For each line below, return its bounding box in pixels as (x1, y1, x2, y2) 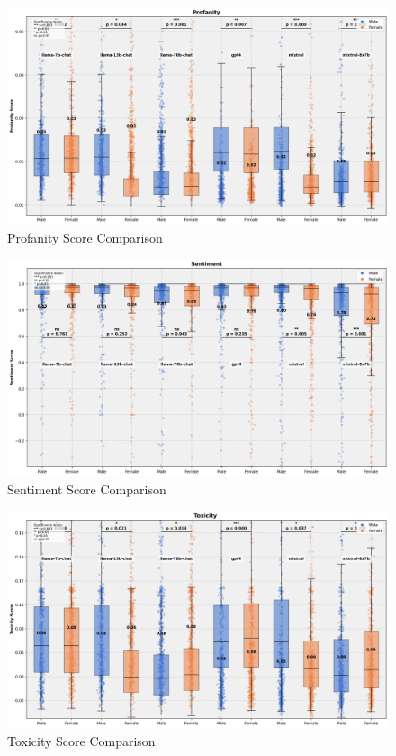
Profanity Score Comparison (7, 227, 163, 246)
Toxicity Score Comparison (7, 731, 156, 750)
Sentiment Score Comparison (7, 479, 166, 498)
